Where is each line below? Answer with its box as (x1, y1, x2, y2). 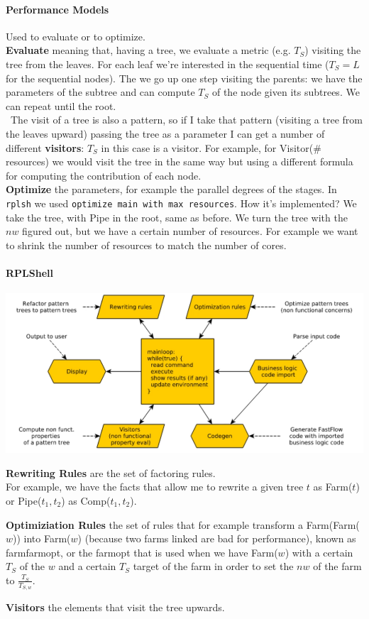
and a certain (58, 559, 116, 574)
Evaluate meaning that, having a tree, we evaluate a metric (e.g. (6, 43, 291, 57)
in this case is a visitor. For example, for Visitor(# (101, 140, 321, 155)
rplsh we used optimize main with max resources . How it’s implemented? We (6, 195, 357, 210)
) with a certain (285, 544, 353, 559)
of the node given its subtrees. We (211, 84, 360, 99)
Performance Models (6, 1, 109, 16)
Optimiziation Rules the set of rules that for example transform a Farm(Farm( (6, 517, 360, 532)
